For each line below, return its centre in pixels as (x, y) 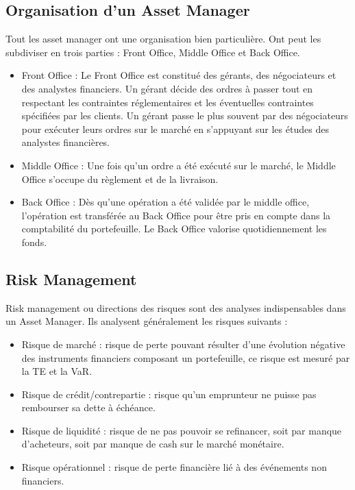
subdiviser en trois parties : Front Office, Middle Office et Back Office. (153, 52)
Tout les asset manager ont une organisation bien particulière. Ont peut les (163, 39)
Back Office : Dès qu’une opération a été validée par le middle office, (166, 202)
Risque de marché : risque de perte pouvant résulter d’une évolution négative (183, 344)
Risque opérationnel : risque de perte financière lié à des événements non (174, 467)
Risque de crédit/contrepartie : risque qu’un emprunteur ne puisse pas (169, 394)
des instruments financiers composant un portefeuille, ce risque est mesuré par (186, 357)
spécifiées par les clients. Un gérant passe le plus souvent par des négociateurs (185, 115)
